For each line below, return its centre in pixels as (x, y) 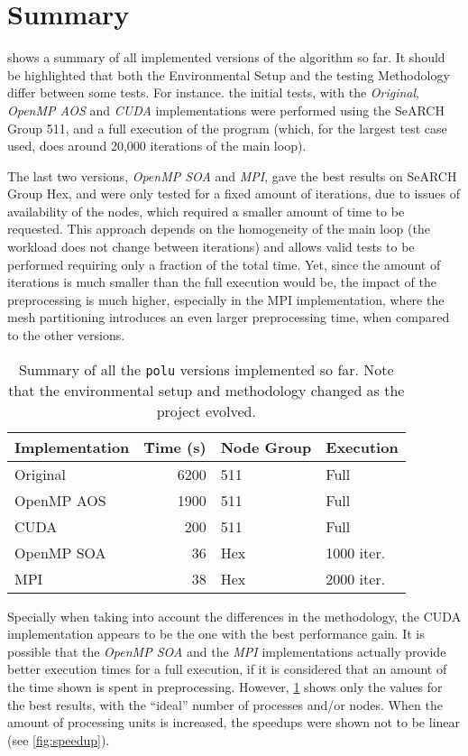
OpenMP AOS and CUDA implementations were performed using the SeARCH (226, 110)
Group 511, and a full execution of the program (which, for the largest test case (227, 128)
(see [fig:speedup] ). (59, 739)
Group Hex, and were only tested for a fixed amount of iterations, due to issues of (234, 194)
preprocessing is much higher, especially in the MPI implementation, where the (226, 299)
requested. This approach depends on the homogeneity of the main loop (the (219, 229)
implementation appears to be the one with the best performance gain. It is (216, 634)
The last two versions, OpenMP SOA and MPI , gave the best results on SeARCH (232, 175)
